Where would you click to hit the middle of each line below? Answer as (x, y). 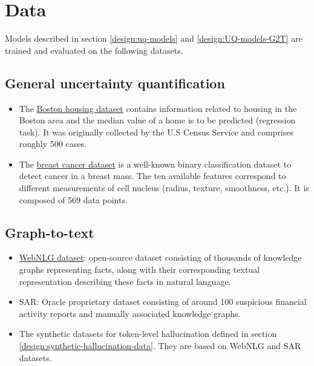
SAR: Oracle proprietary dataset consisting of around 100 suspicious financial (163, 302)
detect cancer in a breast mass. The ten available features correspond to (152, 176)
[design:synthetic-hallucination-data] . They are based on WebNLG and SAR (160, 346)
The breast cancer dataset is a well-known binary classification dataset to (155, 164)
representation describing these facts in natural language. (125, 281)
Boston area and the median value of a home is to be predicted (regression (157, 120)
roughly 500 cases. (53, 144)
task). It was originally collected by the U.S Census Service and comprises (156, 132)
